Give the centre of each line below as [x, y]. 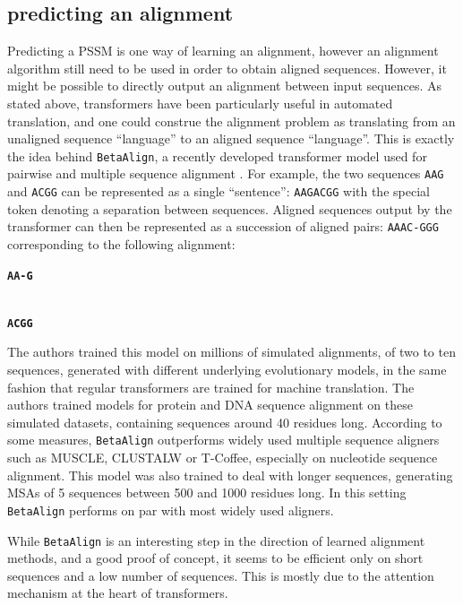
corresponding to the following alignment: [121, 243]
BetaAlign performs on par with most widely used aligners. [171, 510]
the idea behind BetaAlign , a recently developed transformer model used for [217, 156]
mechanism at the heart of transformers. [118, 593]
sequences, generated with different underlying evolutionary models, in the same [227, 370]
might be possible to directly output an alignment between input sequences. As [224, 86]
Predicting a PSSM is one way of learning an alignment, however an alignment [223, 51]
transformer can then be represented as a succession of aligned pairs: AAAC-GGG [223, 226]
